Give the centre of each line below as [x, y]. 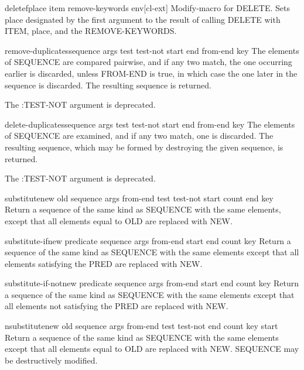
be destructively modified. [51, 360]
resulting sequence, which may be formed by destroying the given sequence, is [144, 147]
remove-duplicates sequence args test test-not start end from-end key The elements [152, 50]
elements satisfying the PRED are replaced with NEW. [104, 263]
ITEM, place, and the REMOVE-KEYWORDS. [91, 31]
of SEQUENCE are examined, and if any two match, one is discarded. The [139, 136]
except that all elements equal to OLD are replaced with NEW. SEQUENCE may [152, 349]
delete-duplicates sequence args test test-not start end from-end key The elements [150, 124]
